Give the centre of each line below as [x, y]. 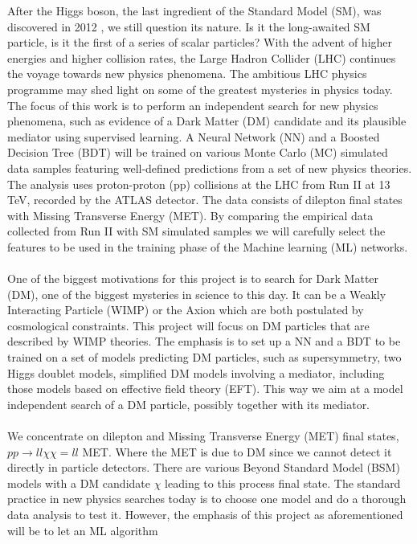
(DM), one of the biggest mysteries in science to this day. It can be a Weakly [197, 294]
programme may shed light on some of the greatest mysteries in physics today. [200, 89]
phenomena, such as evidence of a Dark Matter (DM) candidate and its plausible [207, 121]
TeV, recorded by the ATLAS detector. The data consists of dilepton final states [205, 200]
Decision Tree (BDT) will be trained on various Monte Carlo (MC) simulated [198, 152]
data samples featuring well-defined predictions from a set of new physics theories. [210, 168]
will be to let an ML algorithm [83, 530]
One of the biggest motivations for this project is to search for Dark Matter [193, 278]
